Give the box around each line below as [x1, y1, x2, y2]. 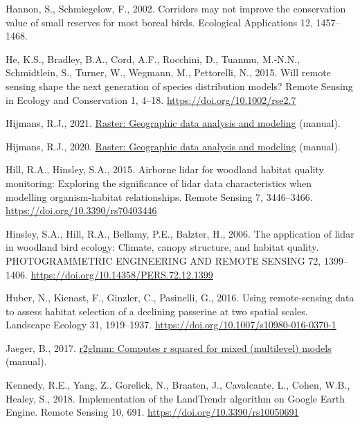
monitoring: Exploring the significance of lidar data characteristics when [6, 175, 312, 190]
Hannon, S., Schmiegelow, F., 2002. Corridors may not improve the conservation [6, 1, 346, 15]
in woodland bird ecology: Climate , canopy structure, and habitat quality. [6, 240, 319, 254]
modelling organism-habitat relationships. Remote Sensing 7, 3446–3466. [6, 189, 313, 204]
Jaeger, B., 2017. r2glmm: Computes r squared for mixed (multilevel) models [6, 340, 332, 355]
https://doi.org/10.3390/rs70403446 [6, 203, 157, 218]
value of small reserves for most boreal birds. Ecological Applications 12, [6, 15, 313, 29]
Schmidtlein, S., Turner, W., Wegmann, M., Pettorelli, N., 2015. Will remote [6, 65, 331, 80]
